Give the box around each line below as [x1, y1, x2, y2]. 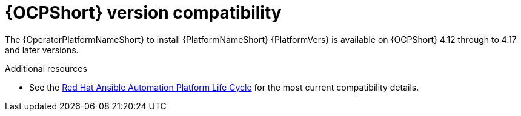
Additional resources [5, 63, 87, 74]
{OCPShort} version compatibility [5, 2, 282, 23]
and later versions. [5, 44, 79, 55]
